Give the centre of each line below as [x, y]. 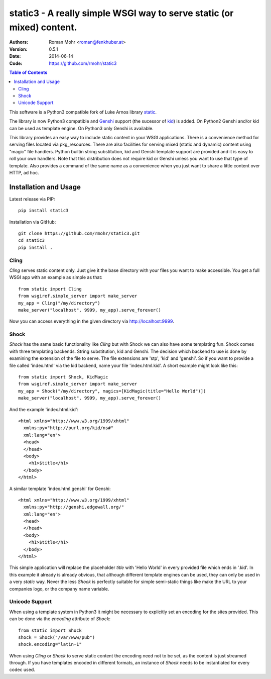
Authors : [19, 42]
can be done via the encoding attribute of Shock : [60, 619]
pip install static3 [43, 211]
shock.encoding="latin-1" [50, 644]
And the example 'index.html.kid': [44, 409]
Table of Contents [28, 72]
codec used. [22, 670]
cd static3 [32, 240]
